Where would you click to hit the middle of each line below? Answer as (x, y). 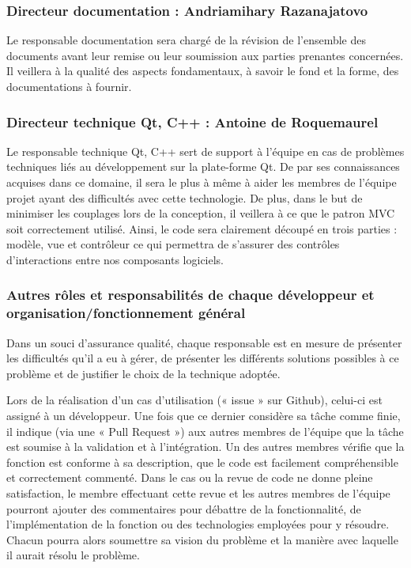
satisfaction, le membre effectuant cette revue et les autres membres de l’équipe (198, 493)
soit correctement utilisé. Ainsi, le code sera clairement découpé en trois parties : (202, 228)
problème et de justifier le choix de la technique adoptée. (143, 373)
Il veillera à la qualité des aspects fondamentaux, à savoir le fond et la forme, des (203, 71)
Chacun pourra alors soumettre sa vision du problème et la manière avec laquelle (202, 539)
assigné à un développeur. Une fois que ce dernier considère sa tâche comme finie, (204, 416)
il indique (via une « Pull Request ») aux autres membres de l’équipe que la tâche (205, 431)
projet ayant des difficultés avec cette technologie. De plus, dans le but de (185, 197)
